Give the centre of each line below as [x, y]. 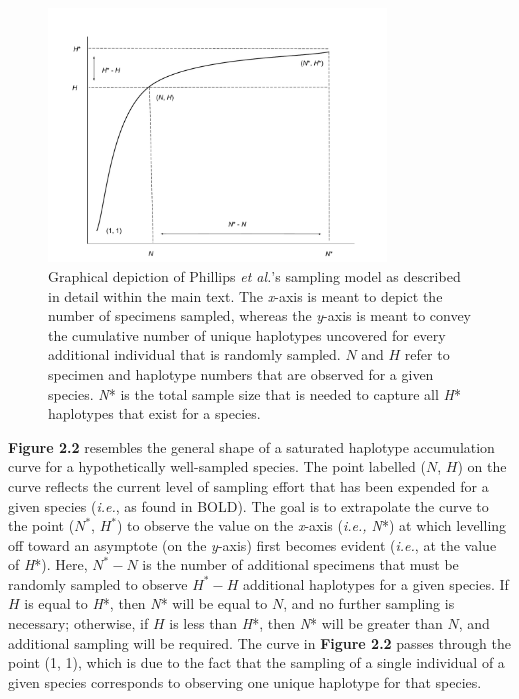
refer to [427, 354]
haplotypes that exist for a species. [154, 413]
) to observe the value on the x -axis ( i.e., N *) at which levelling [311, 525]
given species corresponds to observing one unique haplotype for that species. [245, 681]
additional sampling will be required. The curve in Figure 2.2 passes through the [259, 642]
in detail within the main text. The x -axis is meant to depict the [245, 295]
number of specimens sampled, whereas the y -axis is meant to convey [260, 315]
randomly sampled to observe [98, 583]
